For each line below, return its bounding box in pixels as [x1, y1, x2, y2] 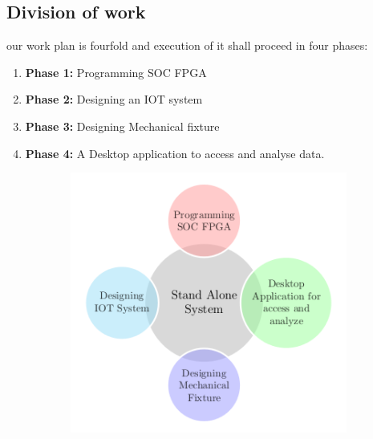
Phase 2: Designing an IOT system [25, 91, 203, 108]
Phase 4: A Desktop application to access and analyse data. [25, 144, 325, 161]
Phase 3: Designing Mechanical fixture [25, 117, 220, 134]
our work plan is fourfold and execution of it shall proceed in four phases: [6, 37, 368, 54]
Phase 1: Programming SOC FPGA [25, 63, 207, 80]
